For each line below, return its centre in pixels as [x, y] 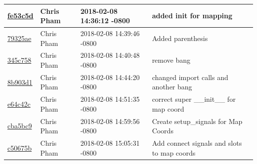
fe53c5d [21, 16]
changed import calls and [190, 77]
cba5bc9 [20, 126]
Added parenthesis [180, 38]
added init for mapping [192, 16]
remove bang [171, 60]
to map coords [174, 152]
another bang [172, 87]
